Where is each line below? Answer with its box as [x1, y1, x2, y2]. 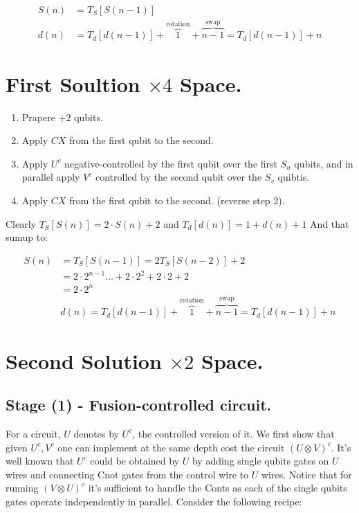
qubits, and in [294, 156, 353, 170]
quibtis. [277, 170, 310, 184]
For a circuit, [6, 426, 61, 440]
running [6, 480, 39, 495]
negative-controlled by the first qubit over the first [64, 156, 277, 170]
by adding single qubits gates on [192, 453, 329, 468]
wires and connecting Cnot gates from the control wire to [6, 467, 249, 481]
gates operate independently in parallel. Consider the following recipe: [6, 494, 302, 508]
